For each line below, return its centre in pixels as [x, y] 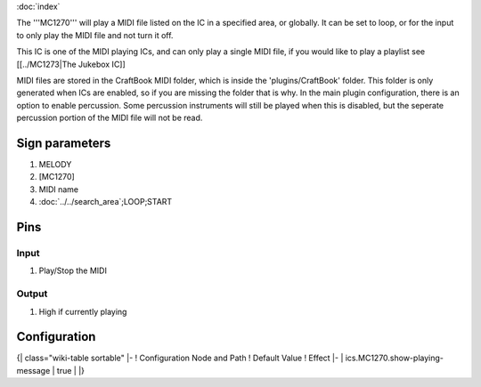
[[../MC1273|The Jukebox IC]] [71, 64]
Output [32, 294]
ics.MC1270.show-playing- [395, 358]
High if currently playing [83, 311]
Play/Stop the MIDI [73, 270]
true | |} [70, 370]
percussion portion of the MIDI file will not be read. [110, 118]
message [33, 370]
